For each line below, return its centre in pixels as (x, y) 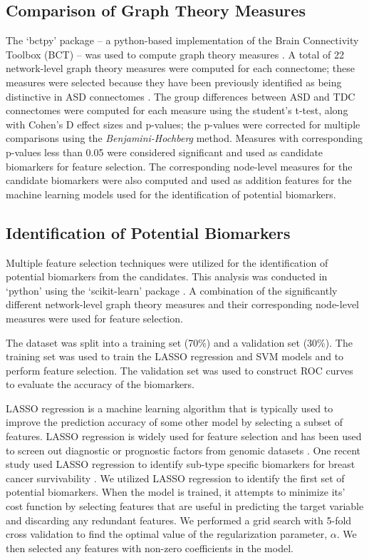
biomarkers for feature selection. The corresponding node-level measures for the (179, 166)
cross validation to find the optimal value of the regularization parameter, (167, 534)
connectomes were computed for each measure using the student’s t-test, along (177, 110)
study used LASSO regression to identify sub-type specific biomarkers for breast (181, 464)
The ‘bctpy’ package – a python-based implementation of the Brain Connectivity (182, 40)
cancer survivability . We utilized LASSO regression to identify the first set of (175, 478)
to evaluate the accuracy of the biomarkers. (100, 384)
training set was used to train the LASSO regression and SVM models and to (175, 356)
